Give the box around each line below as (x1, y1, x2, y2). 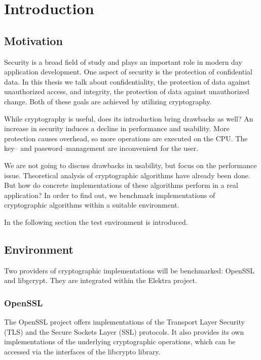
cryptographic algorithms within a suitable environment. (4, 199, 179, 210)
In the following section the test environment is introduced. (4, 216, 188, 227)
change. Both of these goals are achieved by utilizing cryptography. (4, 96, 212, 106)
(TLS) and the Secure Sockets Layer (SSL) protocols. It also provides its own (4, 326, 244, 337)
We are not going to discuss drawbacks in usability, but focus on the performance (4, 159, 257, 170)
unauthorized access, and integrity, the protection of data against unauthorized (4, 86, 249, 97)
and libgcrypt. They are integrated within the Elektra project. (4, 275, 197, 286)
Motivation (4, 32, 63, 48)
